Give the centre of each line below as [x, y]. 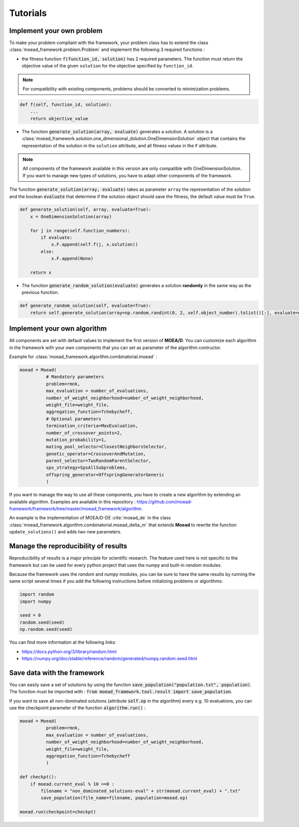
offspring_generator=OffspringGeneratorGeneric [105, 475]
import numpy [36, 601]
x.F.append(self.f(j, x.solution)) [94, 244]
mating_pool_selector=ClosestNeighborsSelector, [106, 447]
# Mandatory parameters [75, 377]
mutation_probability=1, [76, 440]
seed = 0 [30, 615]
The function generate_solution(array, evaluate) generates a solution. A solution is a [117, 131]
